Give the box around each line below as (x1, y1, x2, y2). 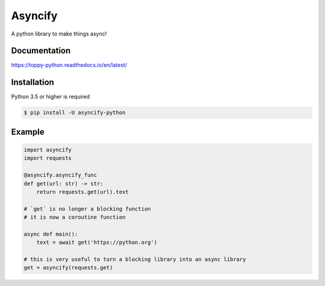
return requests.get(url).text (36, 188, 129, 195)
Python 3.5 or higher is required (11, 93, 90, 101)
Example (11, 126, 45, 137)
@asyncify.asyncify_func (23, 172, 97, 179)
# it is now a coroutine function (23, 214, 126, 221)
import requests (23, 155, 72, 162)
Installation (11, 77, 54, 87)
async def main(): (23, 231, 78, 237)
